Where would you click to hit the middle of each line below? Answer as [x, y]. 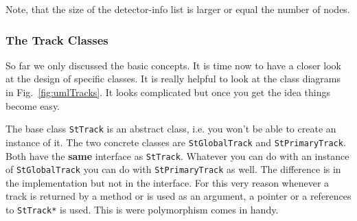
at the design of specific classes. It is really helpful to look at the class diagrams [173, 79]
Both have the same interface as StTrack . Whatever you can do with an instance [177, 155]
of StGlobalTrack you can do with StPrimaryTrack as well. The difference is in [173, 169]
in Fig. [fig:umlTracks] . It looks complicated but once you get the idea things [168, 92]
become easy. [33, 105]
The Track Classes [57, 39]
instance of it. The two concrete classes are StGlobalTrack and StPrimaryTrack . [176, 142]
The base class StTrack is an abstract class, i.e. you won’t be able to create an [171, 129]
